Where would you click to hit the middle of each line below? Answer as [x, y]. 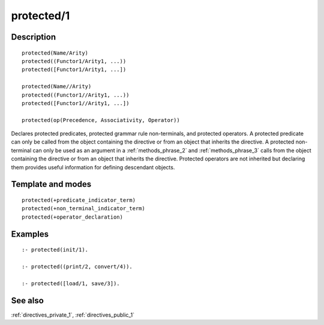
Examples [30, 234]
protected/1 [40, 16]
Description [34, 37]
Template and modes [51, 184]
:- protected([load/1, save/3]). [71, 283]
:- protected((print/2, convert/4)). [77, 267]
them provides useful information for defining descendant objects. [93, 167]
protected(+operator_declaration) [72, 217]
